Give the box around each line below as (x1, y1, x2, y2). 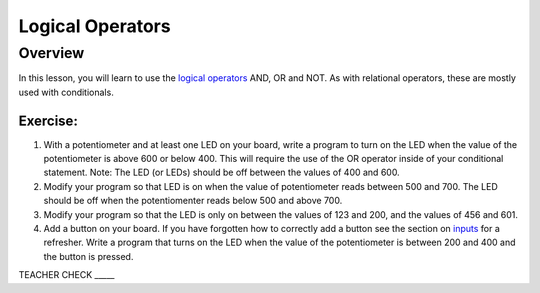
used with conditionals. (18, 86, 114, 98)
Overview (18, 44, 85, 62)
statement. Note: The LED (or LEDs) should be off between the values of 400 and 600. (43, 166, 400, 179)
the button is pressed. (43, 250, 134, 262)
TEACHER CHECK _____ (18, 269, 115, 281)
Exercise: (18, 112, 79, 129)
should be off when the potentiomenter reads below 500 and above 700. (43, 195, 343, 207)
